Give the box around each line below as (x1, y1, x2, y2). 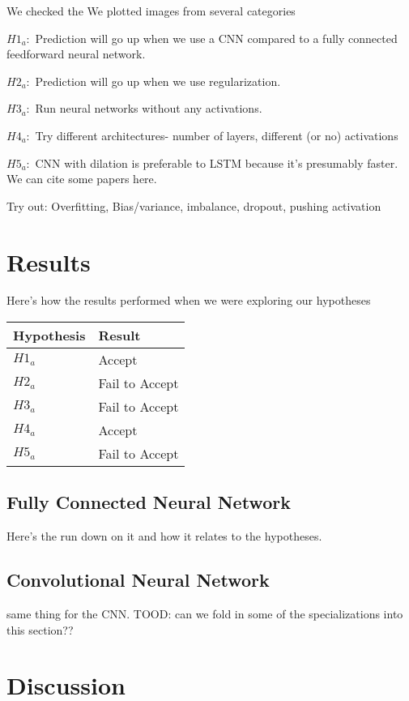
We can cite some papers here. (6, 170, 157, 187)
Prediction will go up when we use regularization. (35, 72, 281, 89)
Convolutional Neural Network (6, 567, 270, 592)
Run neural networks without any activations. (35, 100, 262, 117)
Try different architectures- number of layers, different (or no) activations (35, 126, 398, 143)
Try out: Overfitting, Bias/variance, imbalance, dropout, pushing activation (6, 197, 381, 214)
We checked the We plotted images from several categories (6, 2, 296, 19)
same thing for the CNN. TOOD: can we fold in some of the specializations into (6, 605, 403, 622)
